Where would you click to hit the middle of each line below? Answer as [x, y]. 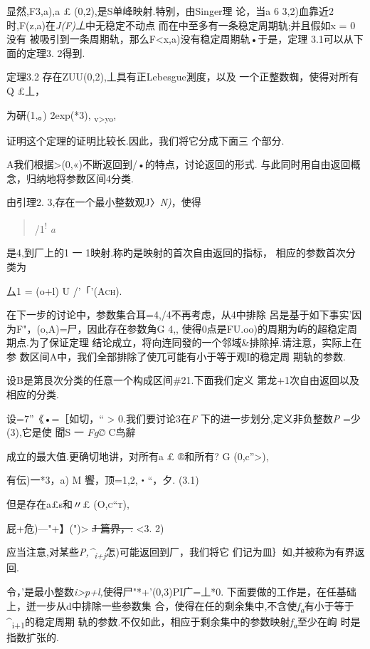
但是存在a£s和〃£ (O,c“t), [68, 504]
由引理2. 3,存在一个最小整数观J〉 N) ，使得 [104, 202]
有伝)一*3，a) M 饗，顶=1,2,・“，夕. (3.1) [103, 480]
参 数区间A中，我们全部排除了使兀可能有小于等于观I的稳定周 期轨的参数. [176, 356]
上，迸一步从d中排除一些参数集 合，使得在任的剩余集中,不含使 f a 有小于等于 [180, 606]
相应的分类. [33, 394]
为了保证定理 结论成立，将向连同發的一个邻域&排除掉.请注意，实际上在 [195, 342]
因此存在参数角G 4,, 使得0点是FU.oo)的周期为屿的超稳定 [217, 328]
